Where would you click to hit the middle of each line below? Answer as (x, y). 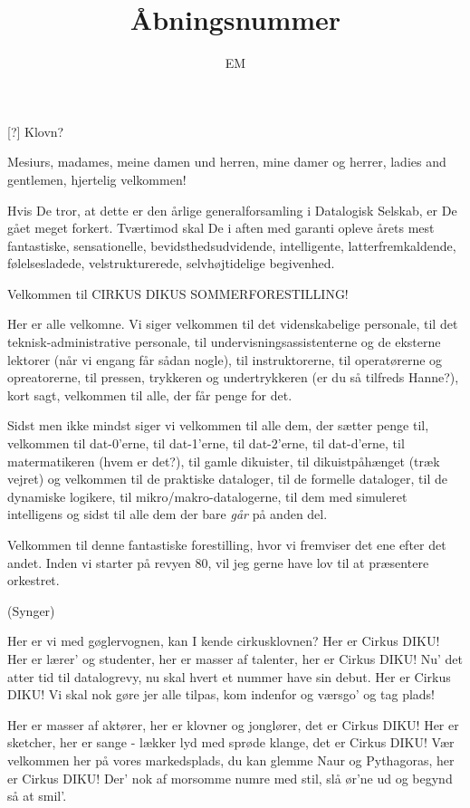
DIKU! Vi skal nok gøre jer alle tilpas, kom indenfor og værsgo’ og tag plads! (221, 694)
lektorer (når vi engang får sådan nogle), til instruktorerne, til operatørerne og (225, 359)
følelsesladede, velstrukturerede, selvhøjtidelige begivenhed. (171, 263)
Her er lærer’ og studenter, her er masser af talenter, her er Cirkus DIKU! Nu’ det (235, 658)
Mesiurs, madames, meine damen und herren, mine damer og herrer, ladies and (227, 162)
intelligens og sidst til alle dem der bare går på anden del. (168, 514)
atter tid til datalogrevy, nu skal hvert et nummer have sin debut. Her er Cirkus (229, 676)
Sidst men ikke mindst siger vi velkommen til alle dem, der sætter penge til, (218, 425)
